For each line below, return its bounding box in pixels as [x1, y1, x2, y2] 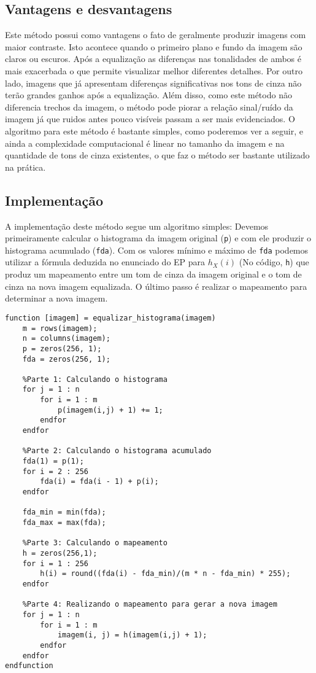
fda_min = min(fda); [22, 508, 106, 517]
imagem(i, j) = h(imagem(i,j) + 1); [57, 631, 207, 640]
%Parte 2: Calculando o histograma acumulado [22, 446, 212, 456]
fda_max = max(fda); [22, 518, 106, 527]
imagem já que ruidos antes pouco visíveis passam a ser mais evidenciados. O [5, 112, 295, 125]
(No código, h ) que [239, 255, 309, 268]
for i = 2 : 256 [22, 467, 89, 476]
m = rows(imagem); [22, 324, 98, 333]
